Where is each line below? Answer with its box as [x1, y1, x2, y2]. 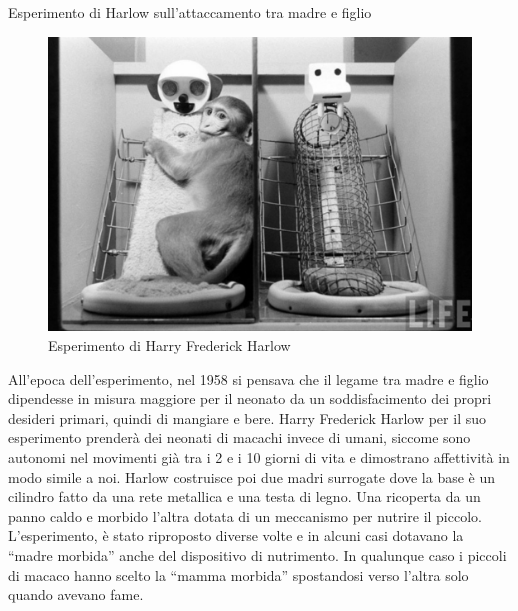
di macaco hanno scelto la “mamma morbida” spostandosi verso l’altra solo [8, 564, 469, 585]
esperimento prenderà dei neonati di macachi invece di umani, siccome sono [8, 427, 471, 448]
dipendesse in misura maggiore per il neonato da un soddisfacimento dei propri [8, 388, 492, 409]
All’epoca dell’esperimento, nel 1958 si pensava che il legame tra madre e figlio [8, 368, 489, 389]
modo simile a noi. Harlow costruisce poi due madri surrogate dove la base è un [8, 466, 496, 487]
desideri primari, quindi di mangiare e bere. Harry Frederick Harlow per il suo [8, 407, 486, 428]
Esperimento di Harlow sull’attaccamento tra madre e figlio [8, 2, 372, 22]
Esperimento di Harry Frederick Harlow [48, 335, 291, 355]
